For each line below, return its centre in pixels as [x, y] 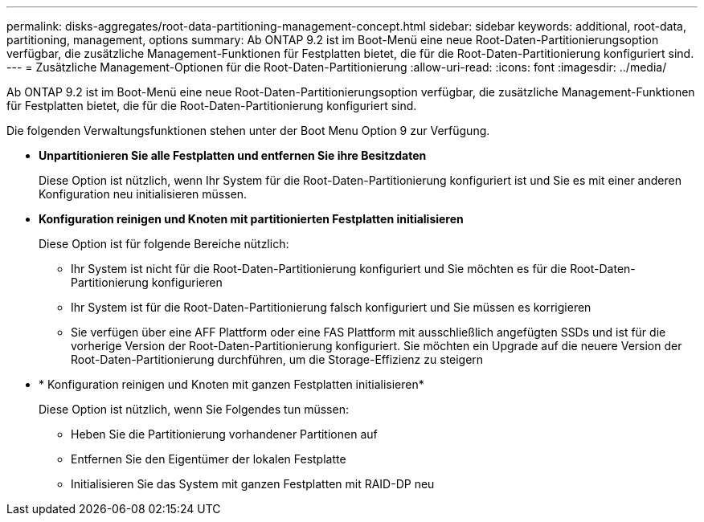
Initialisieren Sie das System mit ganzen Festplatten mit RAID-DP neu [253, 484]
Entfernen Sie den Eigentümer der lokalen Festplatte [209, 459]
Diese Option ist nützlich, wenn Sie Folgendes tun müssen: [194, 409]
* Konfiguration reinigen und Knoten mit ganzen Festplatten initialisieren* [231, 384]
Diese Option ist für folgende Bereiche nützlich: [164, 244]
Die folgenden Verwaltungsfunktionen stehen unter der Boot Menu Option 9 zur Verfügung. [248, 130]
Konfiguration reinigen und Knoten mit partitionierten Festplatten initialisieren [251, 219]
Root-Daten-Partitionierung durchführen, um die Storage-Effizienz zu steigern [277, 359]
